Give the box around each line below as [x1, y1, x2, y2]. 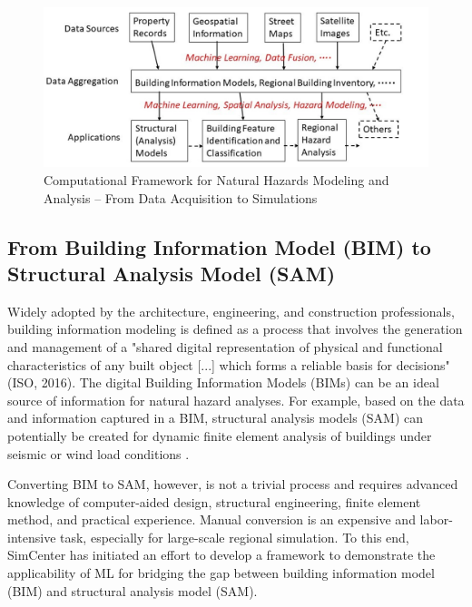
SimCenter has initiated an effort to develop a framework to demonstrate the [7, 545, 436, 564]
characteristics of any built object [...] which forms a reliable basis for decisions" [7, 355, 450, 374]
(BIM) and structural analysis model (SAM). [7, 581, 258, 600]
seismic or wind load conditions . [7, 444, 190, 463]
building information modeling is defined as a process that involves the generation [7, 319, 463, 338]
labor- [419, 510, 453, 529]
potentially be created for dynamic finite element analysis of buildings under [7, 426, 432, 445]
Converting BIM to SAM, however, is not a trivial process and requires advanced [7, 475, 458, 494]
